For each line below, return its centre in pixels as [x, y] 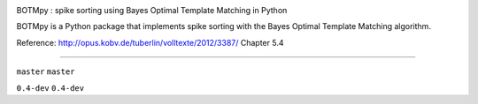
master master [46, 72]
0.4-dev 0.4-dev [50, 88]
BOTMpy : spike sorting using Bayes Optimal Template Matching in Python [152, 10]
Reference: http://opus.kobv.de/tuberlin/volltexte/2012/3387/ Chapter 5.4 [150, 42]
